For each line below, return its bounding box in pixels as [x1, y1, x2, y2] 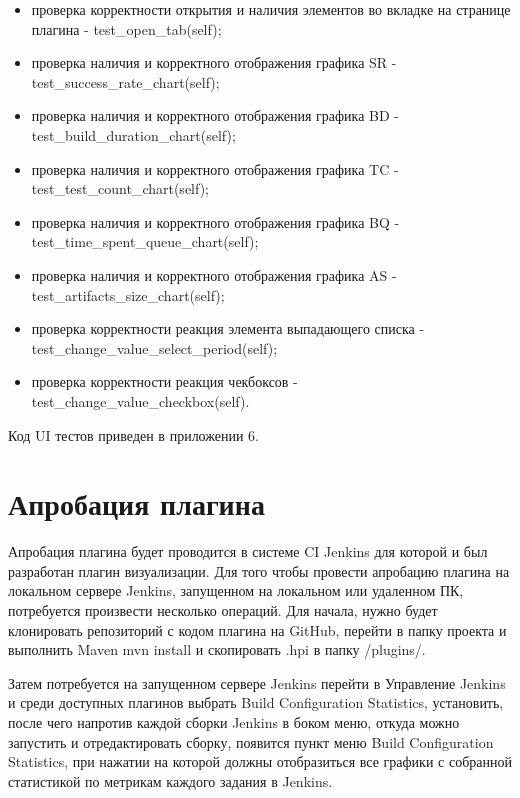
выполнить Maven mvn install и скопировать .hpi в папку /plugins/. [8, 639, 426, 660]
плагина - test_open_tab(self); [31, 18, 222, 39]
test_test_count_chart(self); [31, 178, 210, 199]
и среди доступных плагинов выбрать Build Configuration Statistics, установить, [8, 692, 504, 713]
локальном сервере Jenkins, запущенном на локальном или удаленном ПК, [8, 580, 464, 601]
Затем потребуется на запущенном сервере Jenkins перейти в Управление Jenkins [8, 672, 506, 693]
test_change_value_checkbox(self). [31, 390, 250, 411]
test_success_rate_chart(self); [31, 71, 220, 92]
